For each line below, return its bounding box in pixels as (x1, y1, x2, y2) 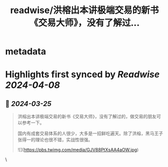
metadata (5, 46, 46, 57)
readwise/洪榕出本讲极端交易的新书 (10, 5, 159, 16)
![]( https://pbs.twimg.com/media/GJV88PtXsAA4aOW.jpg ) (17, 147, 139, 153)
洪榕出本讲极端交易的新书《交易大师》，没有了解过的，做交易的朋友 (17, 114, 157, 120)
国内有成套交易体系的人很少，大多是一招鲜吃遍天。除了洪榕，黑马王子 (17, 130, 163, 136)
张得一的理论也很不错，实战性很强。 (17, 137, 93, 143)
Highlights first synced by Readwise (5, 69, 160, 80)
